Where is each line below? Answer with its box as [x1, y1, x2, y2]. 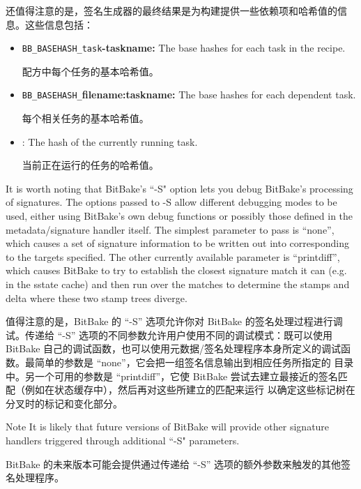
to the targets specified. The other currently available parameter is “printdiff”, [6, 249, 340, 264]
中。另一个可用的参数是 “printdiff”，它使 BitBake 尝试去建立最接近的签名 [6, 368, 338, 383]
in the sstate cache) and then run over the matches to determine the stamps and [6, 277, 350, 292]
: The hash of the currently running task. [22, 134, 198, 149]
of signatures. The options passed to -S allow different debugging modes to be [6, 195, 337, 209]
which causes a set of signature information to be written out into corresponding [6, 236, 349, 250]
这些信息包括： [24, 17, 93, 31]
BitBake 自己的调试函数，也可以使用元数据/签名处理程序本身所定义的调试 [6, 341, 341, 356]
